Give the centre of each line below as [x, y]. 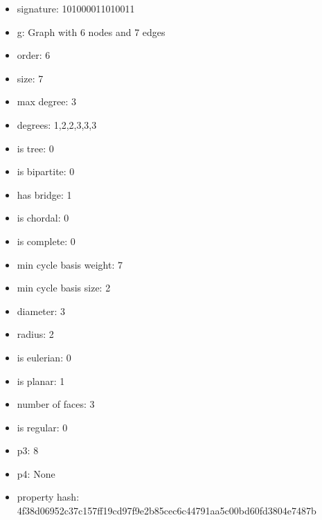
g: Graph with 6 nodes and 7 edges [91, 32]
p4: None [36, 473]
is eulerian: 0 [44, 357]
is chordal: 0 [43, 218]
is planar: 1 [41, 380]
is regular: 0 [42, 427]
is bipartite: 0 [46, 171]
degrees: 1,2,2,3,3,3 [57, 124]
